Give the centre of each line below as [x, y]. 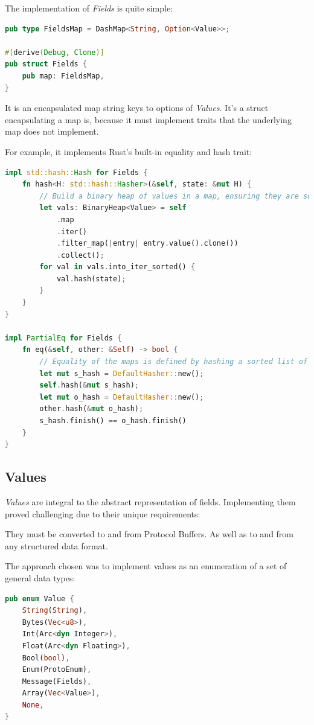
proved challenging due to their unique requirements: [103, 513]
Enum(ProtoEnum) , [57, 670]
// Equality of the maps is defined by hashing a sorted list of [174, 362]
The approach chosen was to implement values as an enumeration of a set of [146, 566]
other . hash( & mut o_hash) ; [91, 409]
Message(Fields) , [57, 681]
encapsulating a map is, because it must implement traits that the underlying [148, 119]
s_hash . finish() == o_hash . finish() [113, 421]
